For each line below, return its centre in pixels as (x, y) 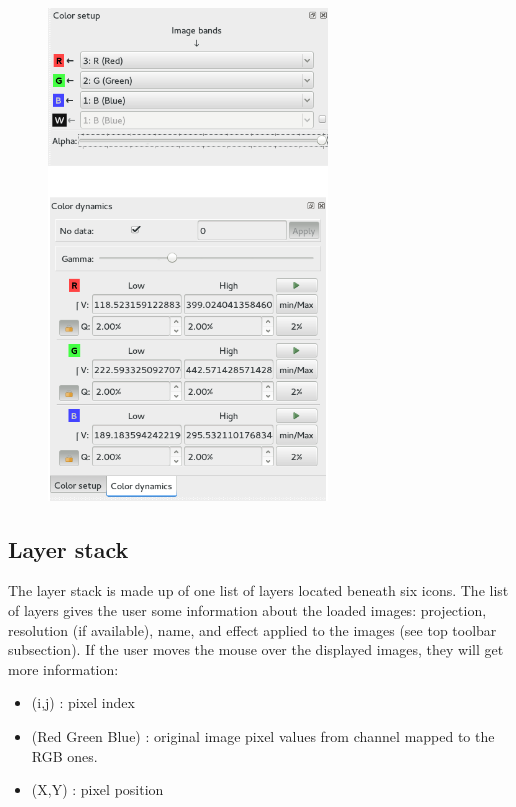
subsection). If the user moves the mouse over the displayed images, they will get (256, 649)
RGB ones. (64, 755)
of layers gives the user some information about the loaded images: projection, (247, 610)
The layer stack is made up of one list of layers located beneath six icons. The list (258, 590)
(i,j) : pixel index (83, 702)
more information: (63, 668)
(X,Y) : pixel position (97, 789)
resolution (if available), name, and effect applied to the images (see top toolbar (252, 629)
